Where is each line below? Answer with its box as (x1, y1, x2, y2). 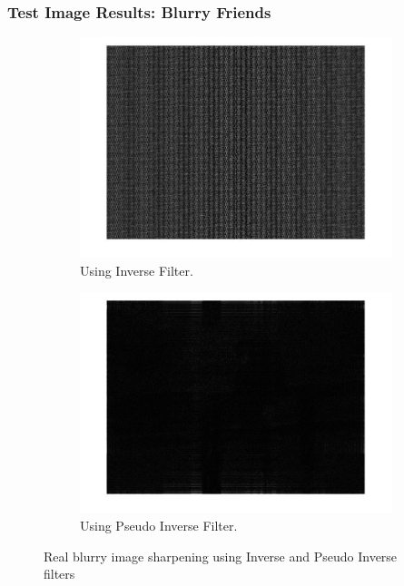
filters (44, 564, 75, 583)
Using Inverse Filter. (80, 260, 193, 279)
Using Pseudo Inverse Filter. (80, 515, 238, 534)
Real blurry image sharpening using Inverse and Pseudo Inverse (44, 546, 398, 565)
